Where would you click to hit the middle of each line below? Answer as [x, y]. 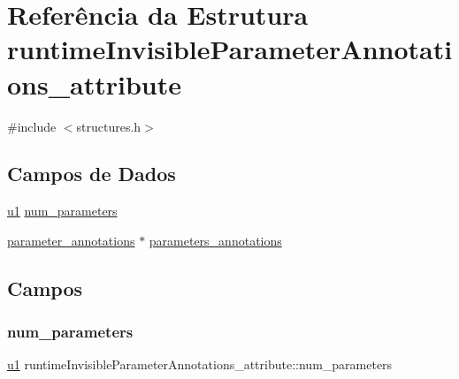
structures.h [109, 126]
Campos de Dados [92, 174]
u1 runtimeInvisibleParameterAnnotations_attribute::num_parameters [200, 364]
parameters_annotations [215, 240]
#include [32, 126]
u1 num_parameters [62, 211]
